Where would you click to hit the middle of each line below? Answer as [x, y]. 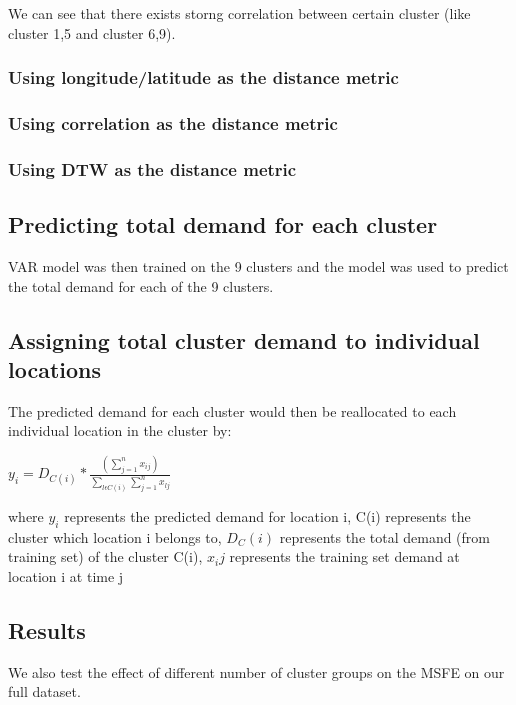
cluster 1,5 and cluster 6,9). [92, 32]
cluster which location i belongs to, [115, 536]
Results [47, 629]
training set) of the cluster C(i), [105, 556]
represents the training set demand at [344, 556]
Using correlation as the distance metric [173, 122]
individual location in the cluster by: [120, 430]
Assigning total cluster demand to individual [244, 339]
